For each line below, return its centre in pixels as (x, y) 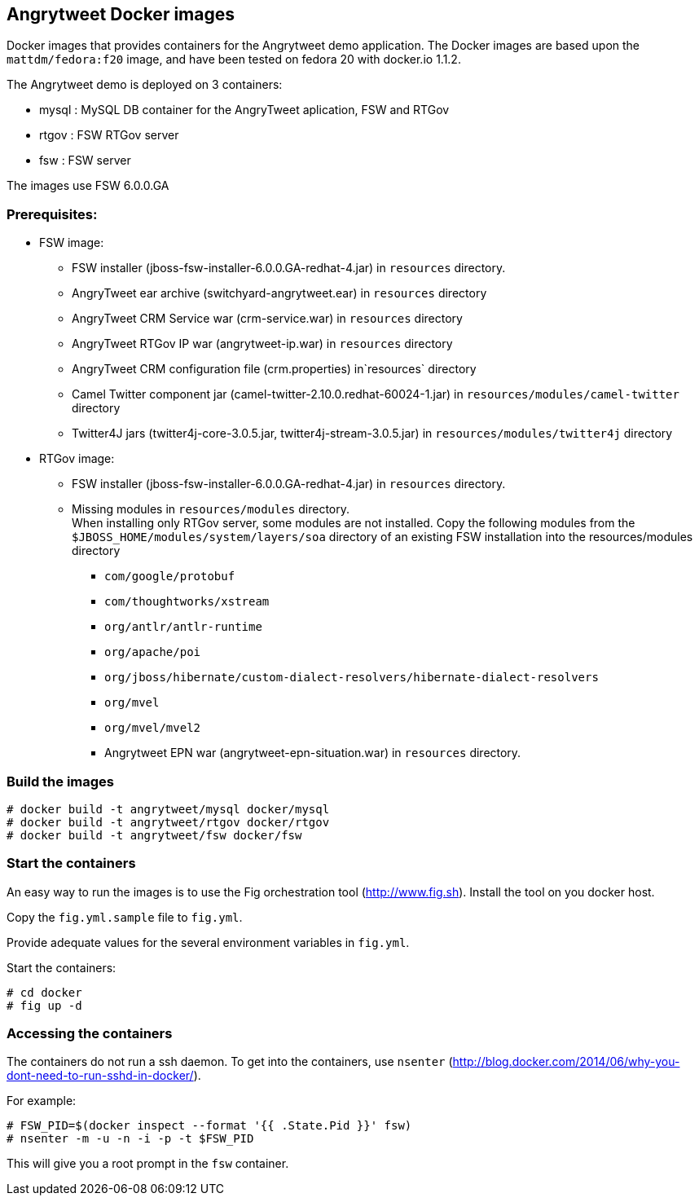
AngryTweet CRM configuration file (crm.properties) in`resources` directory (274, 369)
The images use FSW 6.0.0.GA (88, 186)
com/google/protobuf (170, 577)
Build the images (61, 781)
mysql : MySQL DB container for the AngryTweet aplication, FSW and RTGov (244, 110)
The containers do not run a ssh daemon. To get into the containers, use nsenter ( (230, 1062)
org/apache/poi (153, 652)
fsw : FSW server (85, 161)
